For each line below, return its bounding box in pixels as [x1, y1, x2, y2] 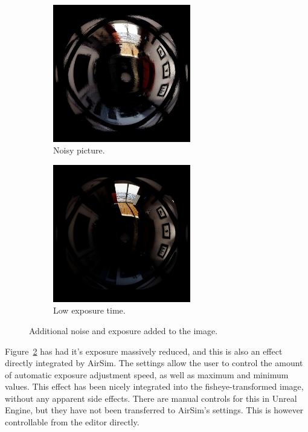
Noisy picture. [53, 144, 105, 156]
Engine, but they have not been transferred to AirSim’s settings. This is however [5, 404, 304, 416]
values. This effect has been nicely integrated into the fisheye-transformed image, [5, 380, 304, 393]
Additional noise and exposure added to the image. [29, 324, 218, 337]
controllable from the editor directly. [5, 416, 140, 428]
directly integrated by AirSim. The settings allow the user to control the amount [5, 356, 303, 369]
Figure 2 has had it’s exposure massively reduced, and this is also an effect [5, 344, 283, 357]
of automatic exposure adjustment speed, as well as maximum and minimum [5, 368, 289, 381]
